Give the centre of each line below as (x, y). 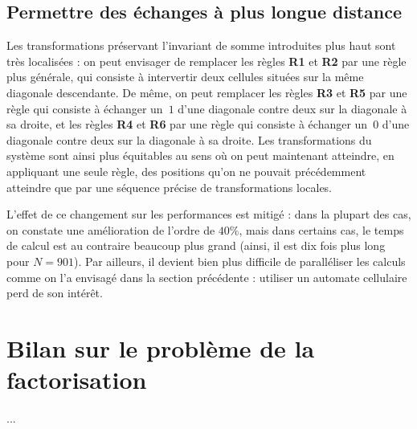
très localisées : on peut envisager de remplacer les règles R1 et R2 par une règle (206, 61)
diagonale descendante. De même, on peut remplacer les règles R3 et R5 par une (207, 92)
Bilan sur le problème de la (161, 347)
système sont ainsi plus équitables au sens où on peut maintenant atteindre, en (200, 155)
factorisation (77, 380)
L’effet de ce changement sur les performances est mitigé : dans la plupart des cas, (209, 214)
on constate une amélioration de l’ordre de (111, 229)
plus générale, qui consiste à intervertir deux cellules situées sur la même (185, 77)
